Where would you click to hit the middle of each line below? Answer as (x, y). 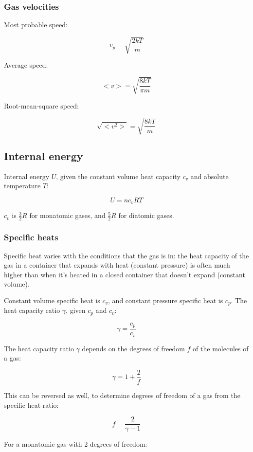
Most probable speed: (36, 25)
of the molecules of (221, 348)
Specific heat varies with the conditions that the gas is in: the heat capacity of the (126, 255)
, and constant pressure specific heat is (166, 300)
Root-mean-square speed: (41, 105)
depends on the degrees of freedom (133, 348)
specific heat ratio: (31, 405)
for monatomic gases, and (67, 215)
